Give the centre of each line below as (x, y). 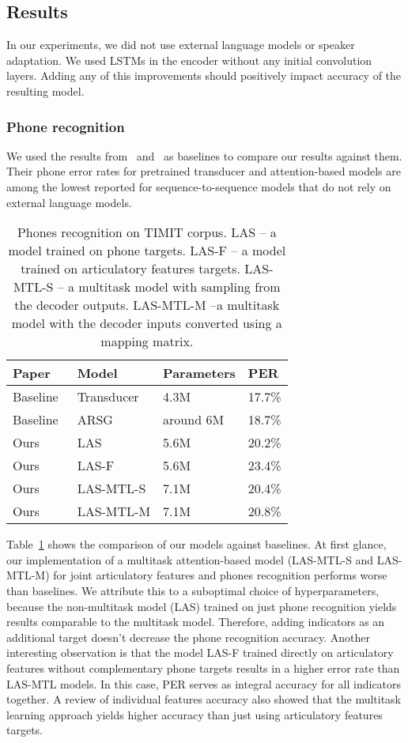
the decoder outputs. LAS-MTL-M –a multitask (147, 305)
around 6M (194, 420)
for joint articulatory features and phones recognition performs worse (220, 575)
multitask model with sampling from (179, 287)
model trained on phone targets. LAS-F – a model (147, 251)
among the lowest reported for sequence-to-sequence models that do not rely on (199, 186)
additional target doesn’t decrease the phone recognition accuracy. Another (189, 637)
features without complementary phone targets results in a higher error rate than (203, 668)
